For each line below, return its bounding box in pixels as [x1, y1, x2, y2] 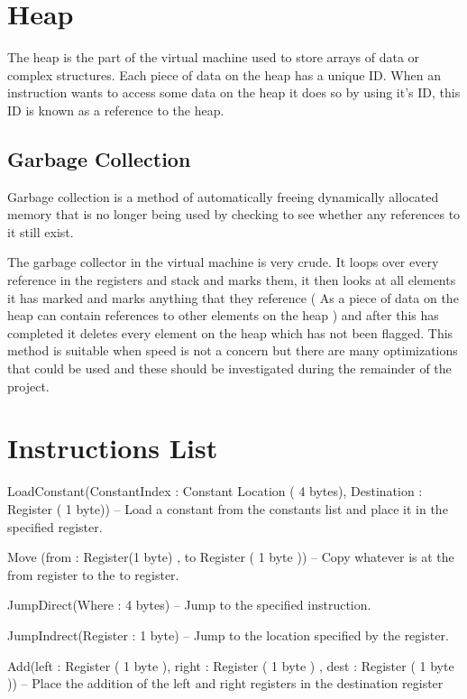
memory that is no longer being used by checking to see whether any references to [7, 205, 461, 224]
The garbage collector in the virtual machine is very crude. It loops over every [7, 253, 439, 271]
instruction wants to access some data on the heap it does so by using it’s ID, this [7, 83, 461, 102]
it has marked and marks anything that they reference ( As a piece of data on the [7, 288, 459, 307]
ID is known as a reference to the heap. [7, 100, 224, 119]
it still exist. [7, 222, 74, 241]
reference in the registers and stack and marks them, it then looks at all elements [7, 271, 456, 290]
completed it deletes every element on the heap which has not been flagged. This [7, 323, 453, 342]
